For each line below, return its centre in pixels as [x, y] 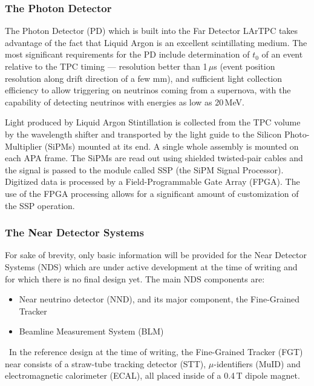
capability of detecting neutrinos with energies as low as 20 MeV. [125, 101]
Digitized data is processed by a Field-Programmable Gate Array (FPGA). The [152, 181]
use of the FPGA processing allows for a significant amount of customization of [152, 193]
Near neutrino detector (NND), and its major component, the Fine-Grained [159, 299]
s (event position [244, 66]
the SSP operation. [40, 205]
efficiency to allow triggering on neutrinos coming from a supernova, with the [148, 90]
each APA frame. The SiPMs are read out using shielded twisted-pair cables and [154, 158]
